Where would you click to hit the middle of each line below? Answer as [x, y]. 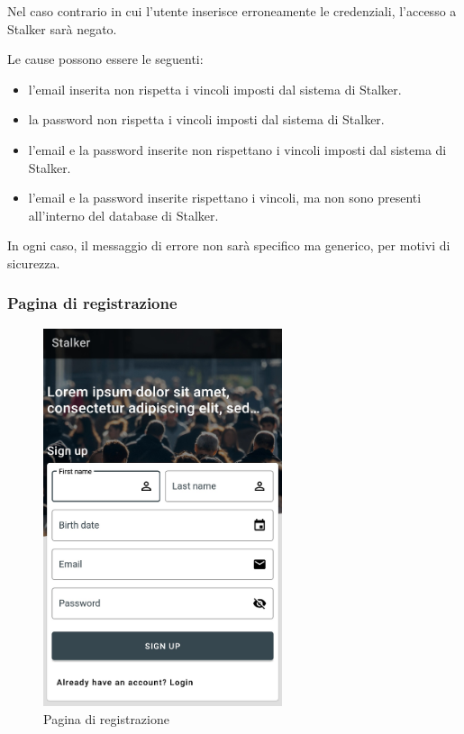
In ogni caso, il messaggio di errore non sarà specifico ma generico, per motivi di [229, 245]
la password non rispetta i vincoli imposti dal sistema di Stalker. [206, 119]
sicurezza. [34, 263]
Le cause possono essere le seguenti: [105, 59]
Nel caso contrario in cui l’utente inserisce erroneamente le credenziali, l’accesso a [232, 11]
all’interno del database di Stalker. [123, 215]
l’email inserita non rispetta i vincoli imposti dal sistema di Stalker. [215, 89]
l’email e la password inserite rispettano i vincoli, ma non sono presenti [225, 198]
